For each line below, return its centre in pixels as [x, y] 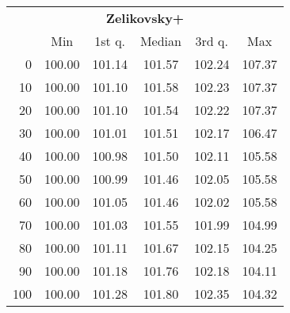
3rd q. [212, 41]
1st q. [110, 41]
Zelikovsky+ [145, 18]
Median [160, 41]
